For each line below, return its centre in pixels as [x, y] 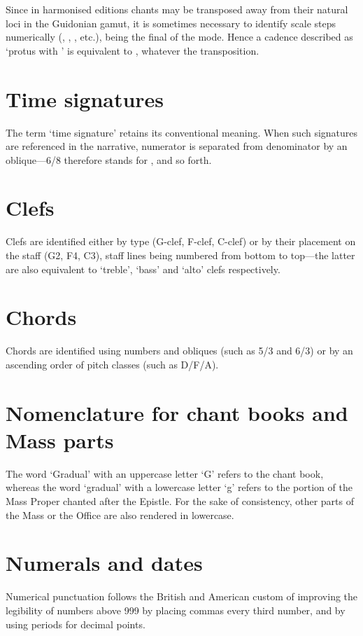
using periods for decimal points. [76, 624]
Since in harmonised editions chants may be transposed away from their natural [177, 9]
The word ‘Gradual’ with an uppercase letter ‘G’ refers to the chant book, [165, 473]
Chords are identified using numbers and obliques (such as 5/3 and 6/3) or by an [179, 351]
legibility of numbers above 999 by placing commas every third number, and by [176, 610]
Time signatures [85, 98]
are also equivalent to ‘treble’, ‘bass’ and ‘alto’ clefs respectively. [143, 269]
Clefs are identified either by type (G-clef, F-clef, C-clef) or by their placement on [181, 241]
